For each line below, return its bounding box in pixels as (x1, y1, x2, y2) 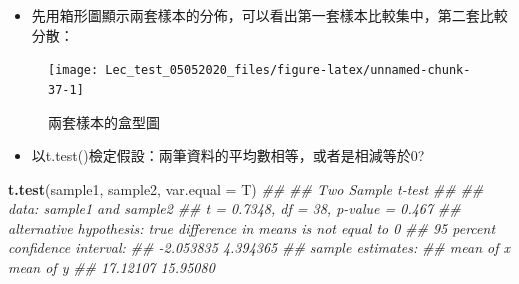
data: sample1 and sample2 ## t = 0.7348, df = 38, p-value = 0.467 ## (8, 198, 461, 219)
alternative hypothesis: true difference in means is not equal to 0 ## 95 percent (8, 217, 496, 238)
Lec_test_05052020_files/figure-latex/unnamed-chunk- (105, 63, 471, 78)
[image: (48, 63, 99, 78)
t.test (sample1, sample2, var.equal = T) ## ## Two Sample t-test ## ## (8, 178, 484, 199)
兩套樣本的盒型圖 (48, 111, 160, 132)
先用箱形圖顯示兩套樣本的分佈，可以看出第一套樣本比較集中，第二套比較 (31, 5, 508, 25)
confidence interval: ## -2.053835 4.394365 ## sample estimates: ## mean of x (8, 237, 510, 258)
